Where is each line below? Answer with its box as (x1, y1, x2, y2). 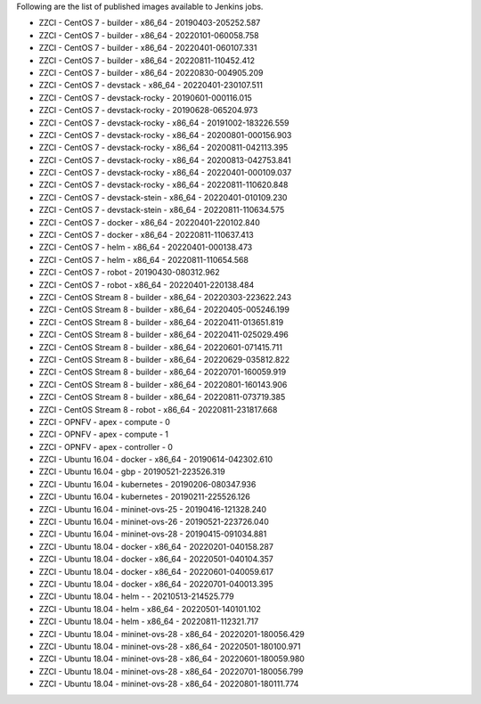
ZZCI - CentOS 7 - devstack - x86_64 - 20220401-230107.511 (38, 80, 263, 91)
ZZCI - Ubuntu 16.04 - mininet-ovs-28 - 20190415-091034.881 (38, 528, 267, 539)
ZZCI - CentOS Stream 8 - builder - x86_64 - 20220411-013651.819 (38, 316, 284, 327)
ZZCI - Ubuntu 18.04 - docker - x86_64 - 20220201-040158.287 (38, 541, 273, 552)
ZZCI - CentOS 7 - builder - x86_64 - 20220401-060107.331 (38, 43, 257, 53)
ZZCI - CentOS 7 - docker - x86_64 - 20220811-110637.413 (38, 230, 254, 241)
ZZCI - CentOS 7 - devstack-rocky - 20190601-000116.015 (38, 92, 253, 102)
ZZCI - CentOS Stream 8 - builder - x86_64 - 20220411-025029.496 (38, 330, 289, 340)
